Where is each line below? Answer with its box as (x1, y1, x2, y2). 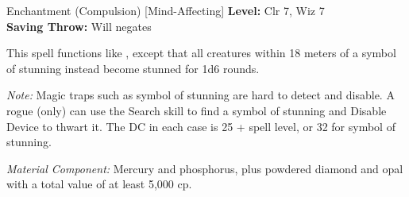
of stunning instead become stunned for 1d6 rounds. (6, 60, 260, 76)
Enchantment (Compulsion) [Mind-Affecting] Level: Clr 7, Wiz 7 (6, 2, 325, 18)
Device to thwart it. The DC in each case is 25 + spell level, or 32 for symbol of (6, 118, 395, 134)
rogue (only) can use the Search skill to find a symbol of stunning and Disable (6, 102, 387, 118)
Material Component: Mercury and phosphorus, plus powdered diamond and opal (6, 160, 403, 176)
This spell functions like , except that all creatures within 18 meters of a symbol (6, 44, 396, 61)
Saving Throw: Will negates (6, 17, 152, 34)
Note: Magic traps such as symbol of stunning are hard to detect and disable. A (6, 87, 395, 103)
